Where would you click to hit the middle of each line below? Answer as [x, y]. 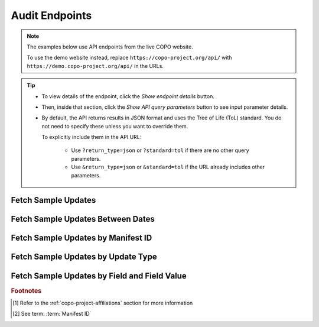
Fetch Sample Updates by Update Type [84, 257]
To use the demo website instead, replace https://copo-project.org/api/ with [130, 58]
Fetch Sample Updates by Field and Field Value [99, 276]
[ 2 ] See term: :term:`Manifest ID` [52, 314]
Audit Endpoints [51, 15]
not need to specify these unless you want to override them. [115, 126]
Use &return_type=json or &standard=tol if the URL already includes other [168, 167]
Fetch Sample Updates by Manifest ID [82, 238]
